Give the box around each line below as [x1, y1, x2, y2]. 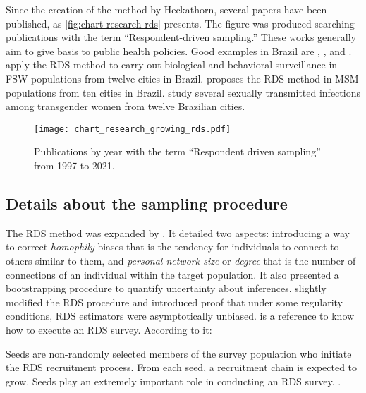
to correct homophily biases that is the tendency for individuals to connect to [6, 239, 339, 254]
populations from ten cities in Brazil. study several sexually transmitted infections [6, 85, 360, 99]
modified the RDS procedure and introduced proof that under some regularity [6, 294, 343, 309]
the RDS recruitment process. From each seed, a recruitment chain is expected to [6, 360, 358, 375]
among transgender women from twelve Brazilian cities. [6, 99, 245, 114]
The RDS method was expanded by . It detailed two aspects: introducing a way [6, 225, 350, 240]
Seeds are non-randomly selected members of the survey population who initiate [6, 346, 352, 361]
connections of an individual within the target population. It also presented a [6, 267, 339, 282]
